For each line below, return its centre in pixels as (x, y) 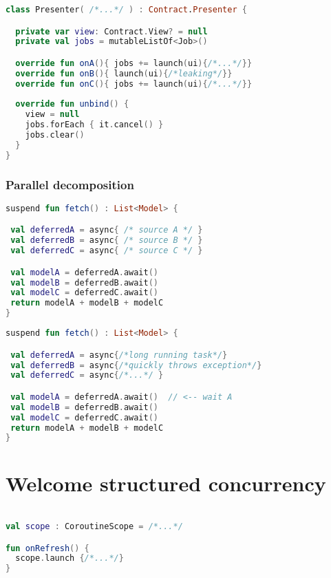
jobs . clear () (55, 135)
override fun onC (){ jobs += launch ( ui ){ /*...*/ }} (134, 84)
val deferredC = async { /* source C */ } (107, 251)
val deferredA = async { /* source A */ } (107, 230)
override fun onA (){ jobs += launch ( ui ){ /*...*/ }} (134, 63)
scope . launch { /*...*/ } (70, 558)
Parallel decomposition (70, 184)
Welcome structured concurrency (166, 483)
